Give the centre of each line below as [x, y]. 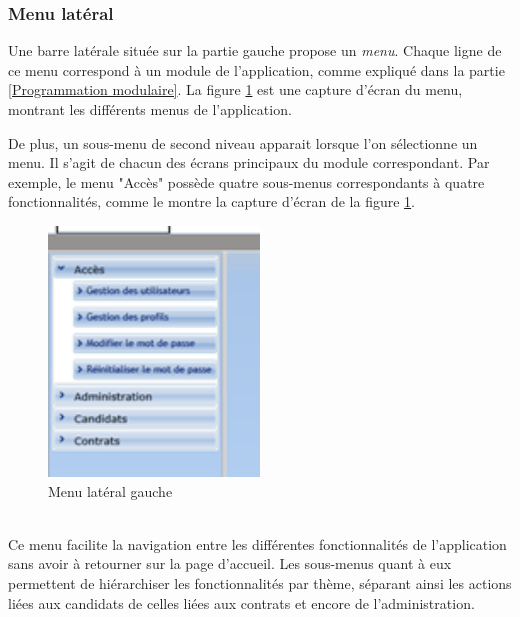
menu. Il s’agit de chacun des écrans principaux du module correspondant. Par [249, 162]
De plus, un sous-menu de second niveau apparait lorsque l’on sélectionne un [243, 142]
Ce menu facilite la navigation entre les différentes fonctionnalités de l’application [257, 543]
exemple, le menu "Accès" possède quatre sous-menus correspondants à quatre [246, 181]
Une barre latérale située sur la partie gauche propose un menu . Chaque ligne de [255, 50]
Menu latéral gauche [110, 490]
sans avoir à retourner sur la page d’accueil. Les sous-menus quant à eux [230, 563]
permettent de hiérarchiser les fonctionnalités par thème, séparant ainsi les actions [260, 582]
